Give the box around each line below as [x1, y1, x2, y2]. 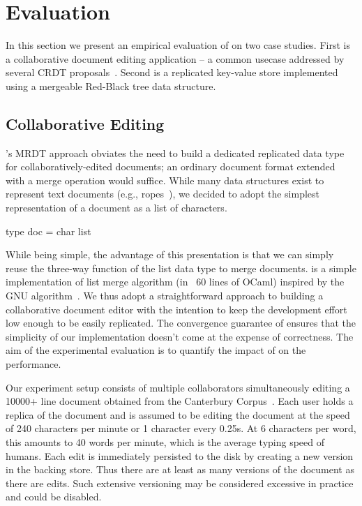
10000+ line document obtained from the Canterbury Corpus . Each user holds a [6, 394, 354, 408]
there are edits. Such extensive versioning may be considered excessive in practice [6, 475, 354, 490]
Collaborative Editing [6, 112, 165, 134]
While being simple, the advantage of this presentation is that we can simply [6, 247, 334, 262]
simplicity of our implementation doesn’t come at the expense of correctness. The [6, 329, 354, 343]
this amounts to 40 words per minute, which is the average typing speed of [6, 434, 325, 449]
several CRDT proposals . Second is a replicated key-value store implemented [6, 65, 338, 80]
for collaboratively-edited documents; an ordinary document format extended [6, 159, 335, 174]
